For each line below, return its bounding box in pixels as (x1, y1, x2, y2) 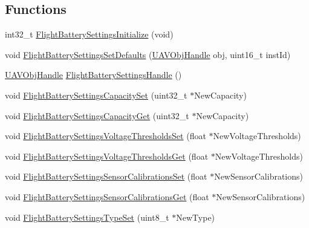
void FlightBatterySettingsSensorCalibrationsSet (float (5, 170, 207, 183)
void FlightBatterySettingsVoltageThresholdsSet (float (5, 129, 206, 142)
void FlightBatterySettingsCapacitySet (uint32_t (5, 88, 187, 101)
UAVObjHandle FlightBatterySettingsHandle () (5, 68, 182, 81)
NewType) (176, 210, 215, 223)
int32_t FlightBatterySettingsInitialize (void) (5, 28, 174, 41)
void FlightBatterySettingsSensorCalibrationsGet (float (5, 190, 209, 203)
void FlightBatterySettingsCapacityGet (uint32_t (5, 109, 189, 122)
